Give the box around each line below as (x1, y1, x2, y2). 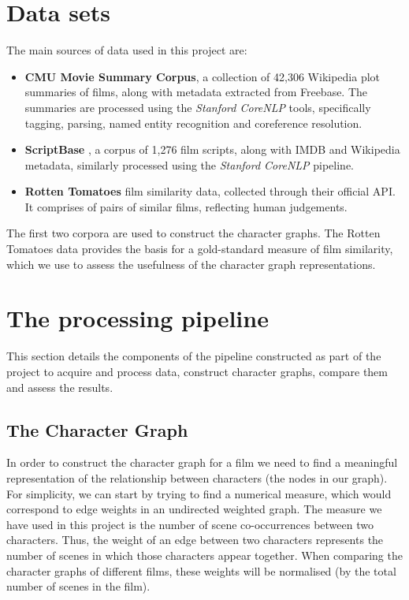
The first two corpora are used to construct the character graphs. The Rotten (6, 225, 381, 241)
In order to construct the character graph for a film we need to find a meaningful (6, 454, 398, 471)
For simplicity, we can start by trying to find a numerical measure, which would (6, 485, 392, 501)
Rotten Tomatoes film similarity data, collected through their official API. (24, 183, 396, 199)
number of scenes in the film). (6, 578, 151, 594)
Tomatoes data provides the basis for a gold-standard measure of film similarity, (6, 240, 393, 257)
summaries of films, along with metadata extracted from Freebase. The (24, 84, 368, 100)
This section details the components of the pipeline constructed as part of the (6, 348, 381, 364)
